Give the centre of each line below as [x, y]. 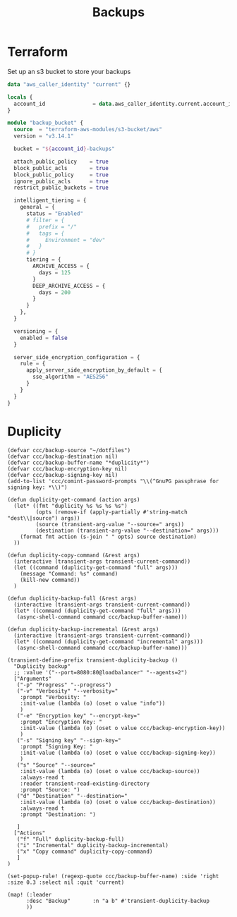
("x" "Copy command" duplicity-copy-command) [85, 851]
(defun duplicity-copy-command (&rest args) [74, 555]
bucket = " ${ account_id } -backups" [64, 149]
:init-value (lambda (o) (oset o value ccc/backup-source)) [110, 771]
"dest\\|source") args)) [44, 518]
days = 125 [55, 272]
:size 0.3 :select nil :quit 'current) [66, 882]
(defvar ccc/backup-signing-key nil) [63, 475]
